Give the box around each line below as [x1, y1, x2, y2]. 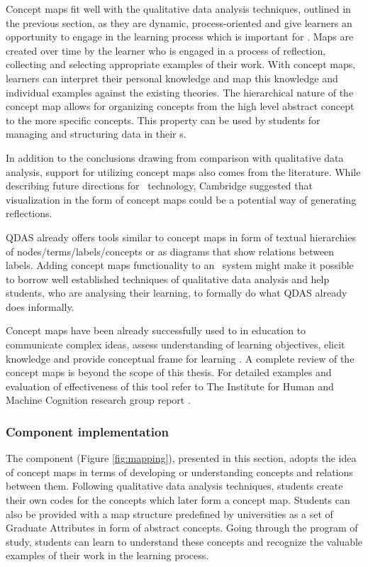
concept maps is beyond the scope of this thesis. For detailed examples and [6, 365, 332, 380]
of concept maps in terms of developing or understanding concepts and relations [6, 464, 353, 479]
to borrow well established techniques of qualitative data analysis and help [6, 271, 330, 286]
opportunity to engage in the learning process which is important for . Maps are [6, 29, 354, 44]
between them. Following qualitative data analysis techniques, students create [6, 478, 343, 493]
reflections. [6, 206, 52, 221]
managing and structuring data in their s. [6, 126, 186, 141]
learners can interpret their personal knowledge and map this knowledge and [6, 70, 338, 85]
